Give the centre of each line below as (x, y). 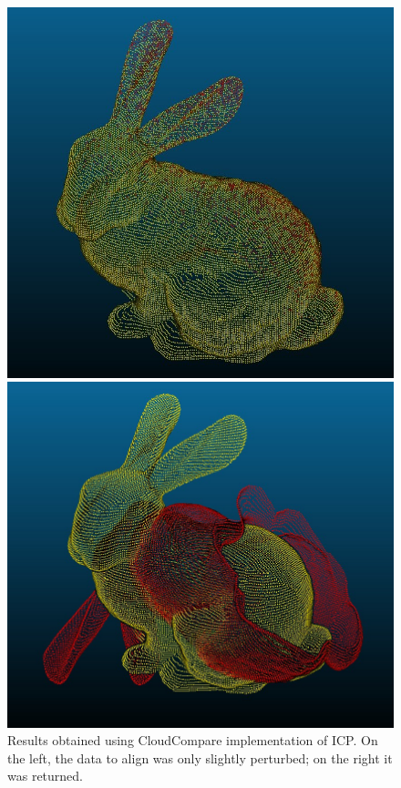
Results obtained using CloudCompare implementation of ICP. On (193, 740)
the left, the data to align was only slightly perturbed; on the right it (200, 757)
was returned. (45, 776)
